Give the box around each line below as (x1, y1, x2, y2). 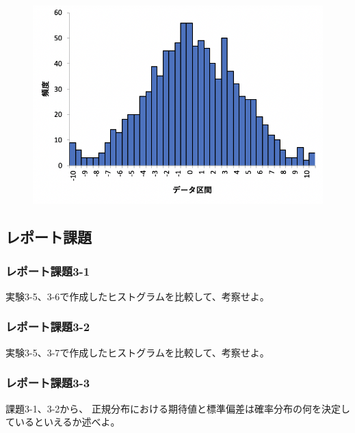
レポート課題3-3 (5, 374, 90, 391)
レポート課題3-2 (5, 318, 90, 335)
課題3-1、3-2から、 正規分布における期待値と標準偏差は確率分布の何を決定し (5, 401, 350, 415)
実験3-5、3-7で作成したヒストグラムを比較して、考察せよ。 (5, 345, 269, 359)
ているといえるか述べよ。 (5, 415, 120, 429)
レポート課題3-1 (5, 262, 90, 279)
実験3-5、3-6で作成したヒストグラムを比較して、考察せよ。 (5, 289, 269, 303)
